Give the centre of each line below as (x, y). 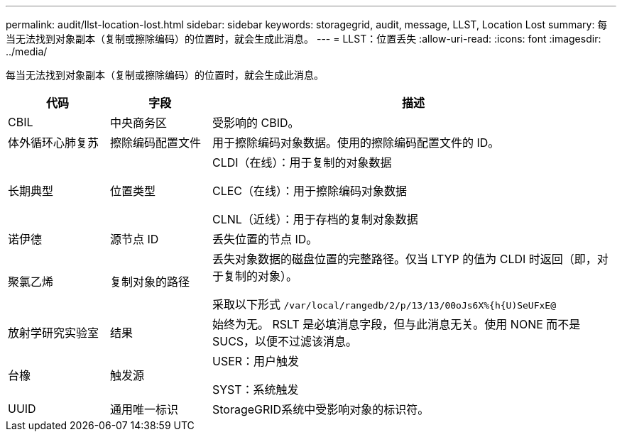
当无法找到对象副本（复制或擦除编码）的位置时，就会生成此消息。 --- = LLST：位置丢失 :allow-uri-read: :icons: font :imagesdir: (304, 39)
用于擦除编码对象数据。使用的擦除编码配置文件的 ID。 (356, 143)
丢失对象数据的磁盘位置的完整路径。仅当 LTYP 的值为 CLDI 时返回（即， (404, 259)
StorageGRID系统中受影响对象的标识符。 (321, 409)
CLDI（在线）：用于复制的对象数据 (302, 162)
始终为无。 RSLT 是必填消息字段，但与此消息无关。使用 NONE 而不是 (396, 324)
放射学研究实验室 (54, 333)
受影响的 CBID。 (256, 123)
